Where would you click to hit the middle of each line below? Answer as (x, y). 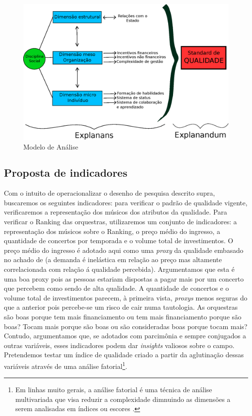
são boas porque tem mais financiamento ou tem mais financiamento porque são (123, 317)
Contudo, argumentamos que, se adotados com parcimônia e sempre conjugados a (125, 336)
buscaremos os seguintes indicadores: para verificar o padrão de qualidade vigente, (126, 202)
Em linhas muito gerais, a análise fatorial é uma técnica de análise (114, 390)
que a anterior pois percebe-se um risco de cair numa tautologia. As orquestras (121, 307)
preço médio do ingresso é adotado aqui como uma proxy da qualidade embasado (124, 250)
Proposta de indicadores (66, 173)
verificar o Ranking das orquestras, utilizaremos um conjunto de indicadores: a (120, 222)
